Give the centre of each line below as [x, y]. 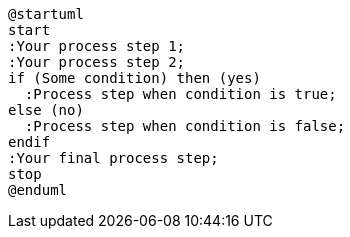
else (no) [46, 110]
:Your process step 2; [97, 62]
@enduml [38, 190]
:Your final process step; [113, 158]
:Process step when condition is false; [185, 126]
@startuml [46, 14]
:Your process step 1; [97, 46]
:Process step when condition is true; [180, 94]
